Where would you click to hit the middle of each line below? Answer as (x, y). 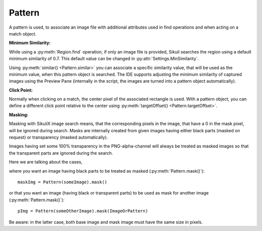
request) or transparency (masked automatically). (58, 137)
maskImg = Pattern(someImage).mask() (63, 182)
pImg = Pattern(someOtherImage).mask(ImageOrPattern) (83, 211)
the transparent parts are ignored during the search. (61, 153)
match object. (23, 34)
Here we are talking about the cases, (46, 162)
